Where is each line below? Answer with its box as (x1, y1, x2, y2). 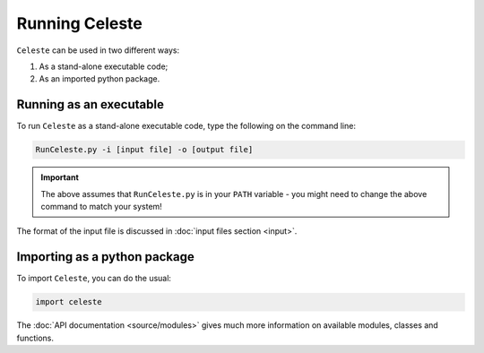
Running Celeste (16, 13, 143, 33)
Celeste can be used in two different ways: (16, 45, 180, 56)
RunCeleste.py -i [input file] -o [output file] (35, 144, 254, 155)
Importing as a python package (16, 249, 194, 264)
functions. (16, 332, 54, 343)
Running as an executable (16, 97, 165, 112)
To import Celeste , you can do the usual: (16, 273, 172, 284)
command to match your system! (40, 201, 163, 211)
